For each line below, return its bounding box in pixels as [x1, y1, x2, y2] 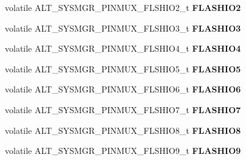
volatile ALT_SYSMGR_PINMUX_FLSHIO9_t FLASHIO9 [5, 144, 241, 157]
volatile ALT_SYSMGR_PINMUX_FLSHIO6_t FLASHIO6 [5, 83, 241, 96]
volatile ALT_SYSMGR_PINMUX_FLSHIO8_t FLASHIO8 [5, 123, 241, 136]
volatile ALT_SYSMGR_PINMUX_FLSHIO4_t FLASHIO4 [5, 42, 241, 55]
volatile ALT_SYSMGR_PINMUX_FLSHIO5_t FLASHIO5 [5, 62, 241, 75]
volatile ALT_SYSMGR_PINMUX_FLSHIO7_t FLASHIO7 [5, 103, 241, 116]
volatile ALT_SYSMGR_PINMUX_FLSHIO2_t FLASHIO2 [5, 1, 241, 13]
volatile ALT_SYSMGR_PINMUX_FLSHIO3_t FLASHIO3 [5, 21, 241, 34]
